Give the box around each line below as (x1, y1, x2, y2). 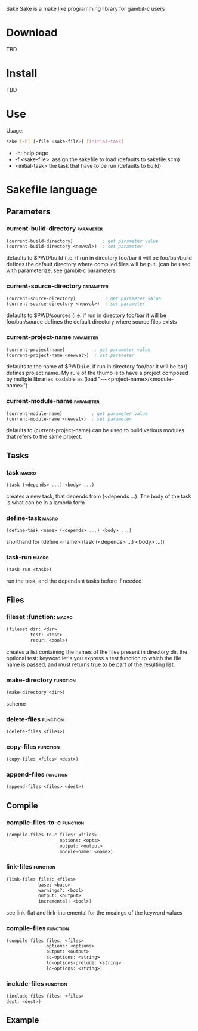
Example (6, 1015, 39, 1026)
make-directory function (6, 676, 76, 684)
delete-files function (6, 715, 64, 723)
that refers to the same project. (6, 433, 82, 441)
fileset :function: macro (6, 613, 73, 621)
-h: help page (14, 149, 49, 156)
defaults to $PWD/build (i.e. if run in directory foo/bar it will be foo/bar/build (6, 254, 193, 261)
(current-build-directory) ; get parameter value (6, 238, 159, 244)
